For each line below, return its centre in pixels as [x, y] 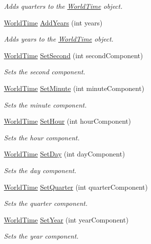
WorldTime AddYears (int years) [53, 22]
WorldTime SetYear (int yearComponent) [66, 219]
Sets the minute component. [45, 104]
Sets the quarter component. [46, 203]
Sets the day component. [40, 170]
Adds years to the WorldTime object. [59, 39]
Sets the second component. [45, 72]
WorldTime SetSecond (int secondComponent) [74, 55]
